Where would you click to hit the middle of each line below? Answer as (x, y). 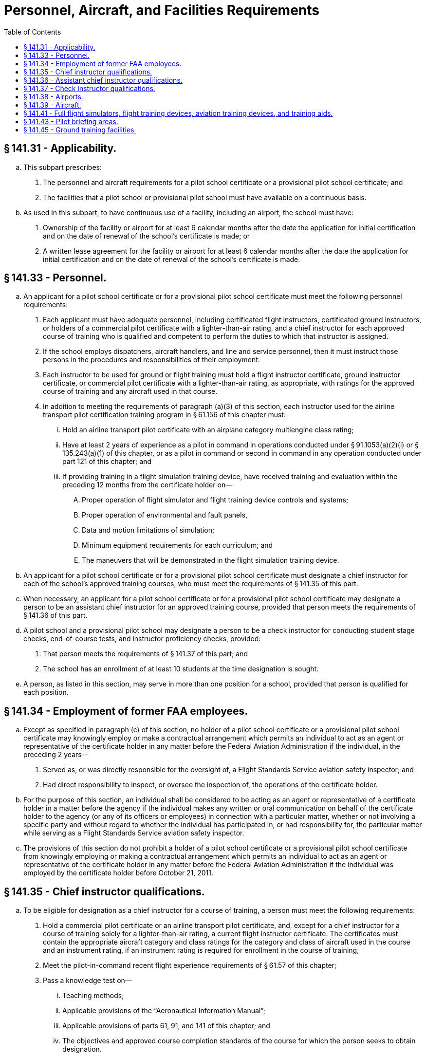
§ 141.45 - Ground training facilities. (80, 130)
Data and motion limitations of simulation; (148, 530)
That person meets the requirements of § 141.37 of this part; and (146, 654)
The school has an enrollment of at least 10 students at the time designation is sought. (181, 669)
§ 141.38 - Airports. (53, 96)
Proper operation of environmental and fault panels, (165, 515)
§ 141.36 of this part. (56, 615)
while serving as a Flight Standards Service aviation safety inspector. (134, 833)
